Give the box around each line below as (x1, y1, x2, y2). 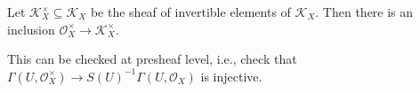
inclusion (7, 19, 55, 38)
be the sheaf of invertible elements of (90, 3, 291, 20)
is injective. (200, 66, 262, 85)
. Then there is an (315, 3, 414, 20)
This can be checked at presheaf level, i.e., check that (7, 50, 297, 68)
